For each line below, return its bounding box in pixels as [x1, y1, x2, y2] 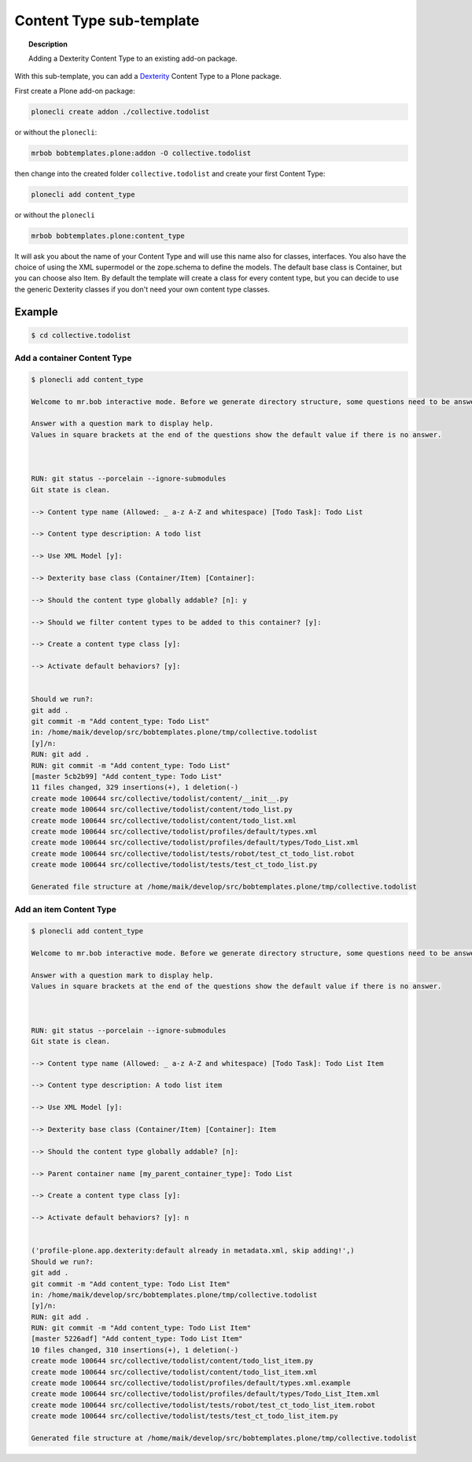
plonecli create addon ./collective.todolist [31, 107, 210, 116]
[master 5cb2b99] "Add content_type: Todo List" [31, 772, 223, 781]
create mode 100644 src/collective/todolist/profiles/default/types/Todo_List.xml [31, 838, 360, 847]
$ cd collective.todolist [31, 331, 131, 340]
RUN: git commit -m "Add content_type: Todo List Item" [31, 1323, 252, 1333]
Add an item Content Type [14, 904, 117, 915]
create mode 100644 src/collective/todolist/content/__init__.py [31, 794, 289, 803]
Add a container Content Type [14, 353, 132, 364]
